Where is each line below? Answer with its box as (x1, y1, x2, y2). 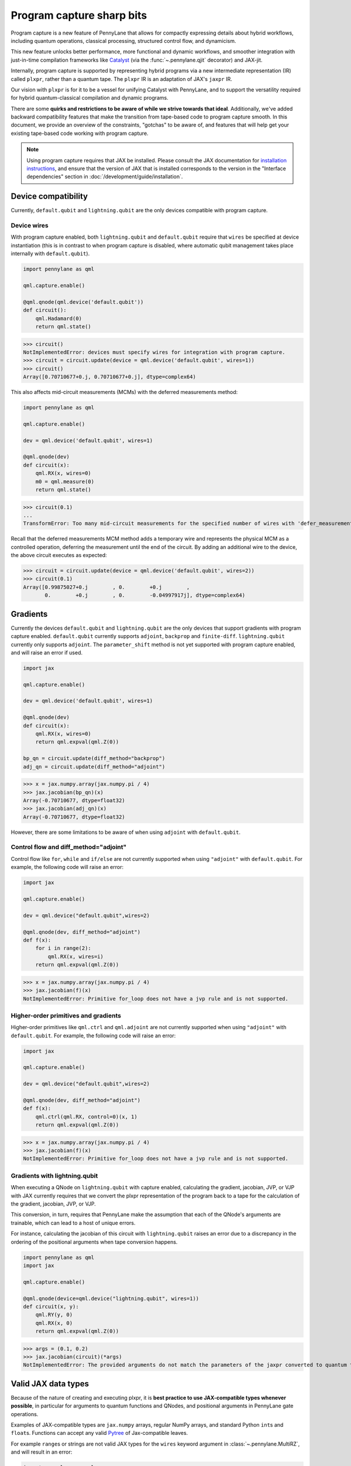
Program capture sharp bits (11, 9, 147, 22)
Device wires (11, 222, 49, 230)
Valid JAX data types (11, 1379, 89, 1389)
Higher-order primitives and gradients (11, 1012, 121, 1020)
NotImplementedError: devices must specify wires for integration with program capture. (23, 349, 286, 355)
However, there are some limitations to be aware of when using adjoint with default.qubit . (11, 829, 241, 836)
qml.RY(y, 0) (35, 1311, 73, 1318)
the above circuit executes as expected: (11, 552, 107, 559)
